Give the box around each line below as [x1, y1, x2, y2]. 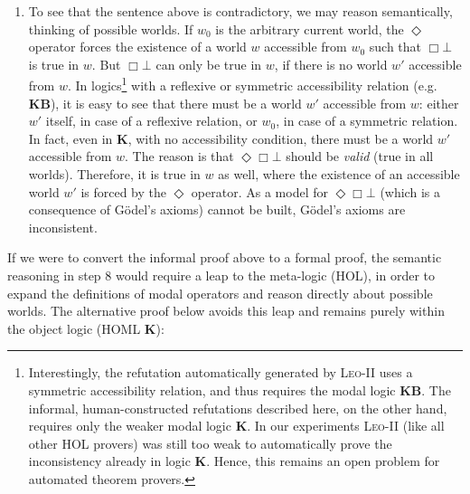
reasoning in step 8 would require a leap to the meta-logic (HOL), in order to [7, 265, 436, 284]
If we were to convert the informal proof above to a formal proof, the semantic [7, 248, 442, 267]
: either [418, 93, 459, 112]
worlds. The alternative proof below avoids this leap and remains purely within [7, 301, 445, 320]
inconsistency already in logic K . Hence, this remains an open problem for [28, 451, 440, 470]
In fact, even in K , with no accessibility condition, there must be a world [28, 128, 434, 147]
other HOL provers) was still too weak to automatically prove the [28, 433, 392, 452]
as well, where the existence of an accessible [218, 165, 460, 183]
